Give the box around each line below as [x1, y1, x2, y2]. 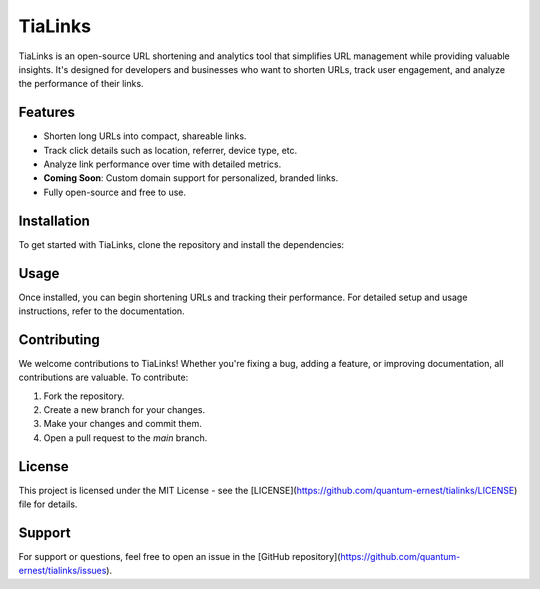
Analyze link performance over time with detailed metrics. [43, 158, 282, 170]
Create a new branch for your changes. [43, 404, 205, 416]
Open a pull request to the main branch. [43, 431, 208, 444]
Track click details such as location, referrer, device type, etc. [43, 144, 298, 156]
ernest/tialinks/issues [18, 565, 107, 577]
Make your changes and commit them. [43, 418, 202, 430]
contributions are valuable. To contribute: [18, 371, 189, 384]
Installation [18, 212, 90, 229]
